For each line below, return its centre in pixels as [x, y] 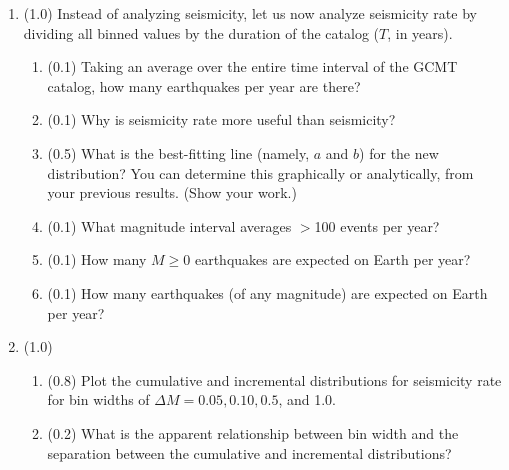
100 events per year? [377, 225]
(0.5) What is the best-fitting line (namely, [178, 152]
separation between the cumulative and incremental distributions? [249, 452]
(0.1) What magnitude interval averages [169, 225]
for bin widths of [98, 399]
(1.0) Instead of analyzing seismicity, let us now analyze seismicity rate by [250, 13]
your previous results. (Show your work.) [172, 192]
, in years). [420, 32]
